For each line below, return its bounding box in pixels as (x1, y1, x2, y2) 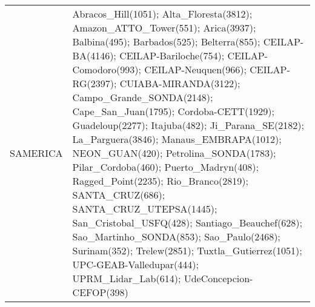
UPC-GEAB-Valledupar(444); (72, 257, 199, 271)
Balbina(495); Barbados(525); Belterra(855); (72, 35, 260, 48)
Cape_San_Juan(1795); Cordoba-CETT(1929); (72, 104, 275, 118)
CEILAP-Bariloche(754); (119, 48, 225, 62)
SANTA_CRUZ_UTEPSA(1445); (72, 202, 217, 216)
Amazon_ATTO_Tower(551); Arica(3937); (72, 21, 256, 35)
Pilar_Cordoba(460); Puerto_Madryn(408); (72, 160, 259, 174)
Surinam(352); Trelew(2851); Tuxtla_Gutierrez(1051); (72, 243, 302, 257)
